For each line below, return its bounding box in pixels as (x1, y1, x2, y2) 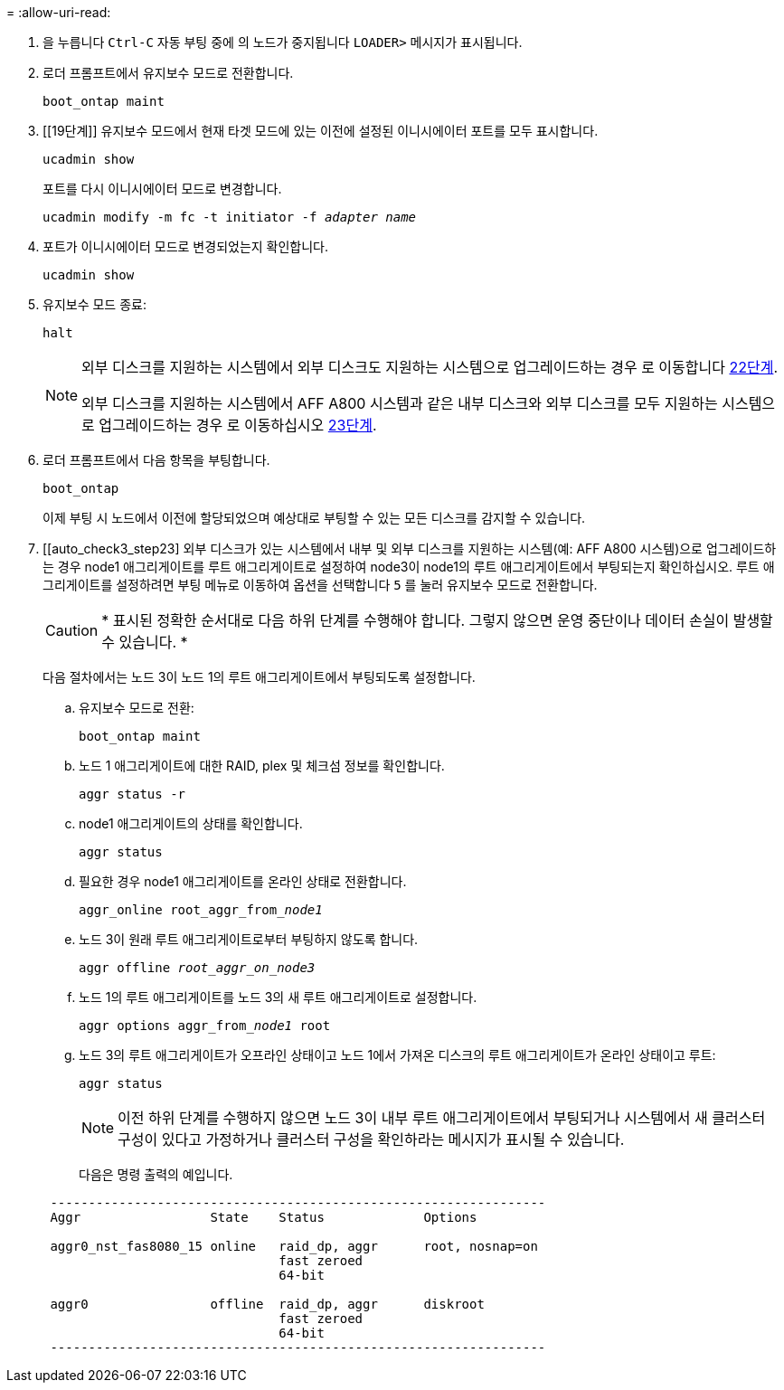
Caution (45, 621, 99, 639)
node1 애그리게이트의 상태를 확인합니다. (79, 816, 303, 831)
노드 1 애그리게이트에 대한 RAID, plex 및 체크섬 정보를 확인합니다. (79, 758, 445, 773)
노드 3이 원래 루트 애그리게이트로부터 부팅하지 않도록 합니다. (79, 931, 419, 947)
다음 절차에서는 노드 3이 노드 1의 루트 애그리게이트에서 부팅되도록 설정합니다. (43, 669, 476, 685)
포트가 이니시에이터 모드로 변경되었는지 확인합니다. (43, 239, 329, 254)
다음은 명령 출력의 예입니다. (79, 1167, 233, 1182)
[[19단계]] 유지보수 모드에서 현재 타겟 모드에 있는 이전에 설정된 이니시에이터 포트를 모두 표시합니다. (43, 123, 599, 138)
